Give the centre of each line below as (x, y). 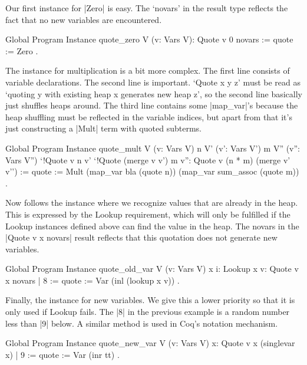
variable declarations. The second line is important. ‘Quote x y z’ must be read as (153, 82)
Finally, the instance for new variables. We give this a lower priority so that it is (150, 300)
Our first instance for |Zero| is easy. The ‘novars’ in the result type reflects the (147, 8)
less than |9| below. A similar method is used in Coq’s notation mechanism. (142, 323)
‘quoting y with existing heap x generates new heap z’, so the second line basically (154, 93)
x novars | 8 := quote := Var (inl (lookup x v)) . (93, 280)
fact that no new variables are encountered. (84, 19)
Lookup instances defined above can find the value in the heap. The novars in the (152, 226)
